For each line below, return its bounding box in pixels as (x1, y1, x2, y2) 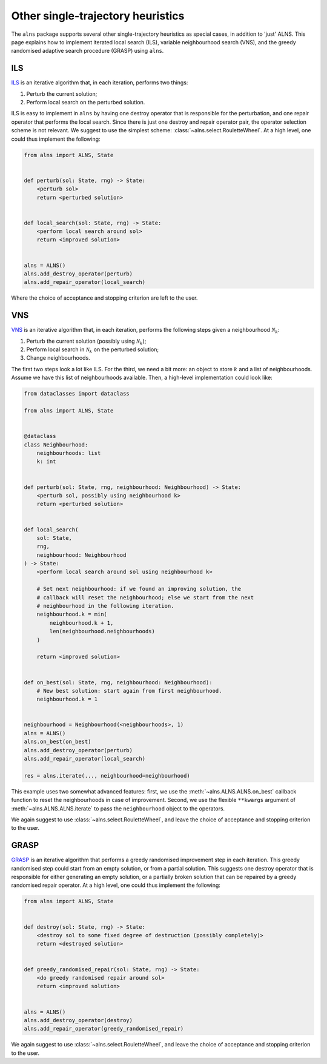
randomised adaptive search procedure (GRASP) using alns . (11, 47, 164, 55)
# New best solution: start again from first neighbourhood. (36, 687, 222, 694)
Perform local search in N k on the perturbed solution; (26, 346, 159, 354)
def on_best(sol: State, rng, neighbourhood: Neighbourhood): (24, 679, 213, 685)
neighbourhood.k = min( (36, 611, 107, 618)
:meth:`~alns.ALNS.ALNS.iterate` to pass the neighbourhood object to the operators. (11, 804, 225, 812)
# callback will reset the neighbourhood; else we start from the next (36, 594, 254, 601)
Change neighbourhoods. (26, 354, 90, 362)
